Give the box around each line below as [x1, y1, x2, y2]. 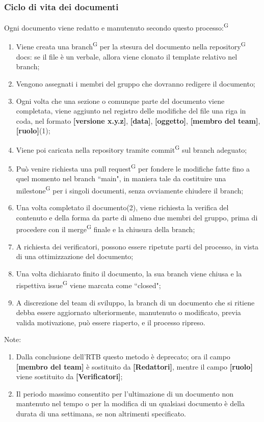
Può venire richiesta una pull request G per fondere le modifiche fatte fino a [16, 162, 250, 174]
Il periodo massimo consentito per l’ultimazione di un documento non [16, 388, 233, 399]
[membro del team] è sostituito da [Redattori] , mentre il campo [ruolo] [16, 361, 253, 372]
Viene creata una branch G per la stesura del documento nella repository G [16, 40, 246, 52]
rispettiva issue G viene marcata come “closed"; [16, 278, 161, 291]
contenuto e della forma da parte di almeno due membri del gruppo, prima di [16, 212, 258, 222]
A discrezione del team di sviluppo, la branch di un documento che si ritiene [16, 297, 255, 307]
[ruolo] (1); [16, 125, 50, 136]
